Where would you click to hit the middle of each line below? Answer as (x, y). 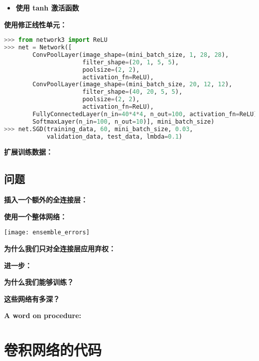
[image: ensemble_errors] (47, 233)
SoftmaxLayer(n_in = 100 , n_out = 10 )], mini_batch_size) (124, 121)
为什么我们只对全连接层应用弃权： (60, 249)
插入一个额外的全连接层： (46, 200)
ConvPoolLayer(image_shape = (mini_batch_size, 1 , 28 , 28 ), (131, 55)
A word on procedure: (43, 315)
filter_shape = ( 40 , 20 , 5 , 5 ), (132, 92)
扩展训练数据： (28, 152)
